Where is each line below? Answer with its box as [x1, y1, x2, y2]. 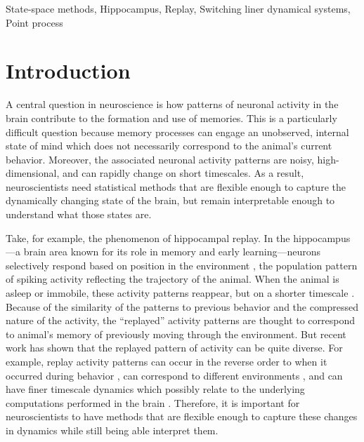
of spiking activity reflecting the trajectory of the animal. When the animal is [6, 272, 339, 286]
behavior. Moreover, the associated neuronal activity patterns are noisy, [6, 152, 314, 166]
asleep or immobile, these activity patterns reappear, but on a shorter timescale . [6, 286, 355, 300]
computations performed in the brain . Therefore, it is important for [6, 395, 300, 410]
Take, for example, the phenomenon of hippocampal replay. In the [6, 230, 290, 245]
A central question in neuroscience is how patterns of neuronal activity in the [6, 97, 339, 112]
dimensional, [6, 166, 60, 180]
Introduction [6, 56, 131, 85]
